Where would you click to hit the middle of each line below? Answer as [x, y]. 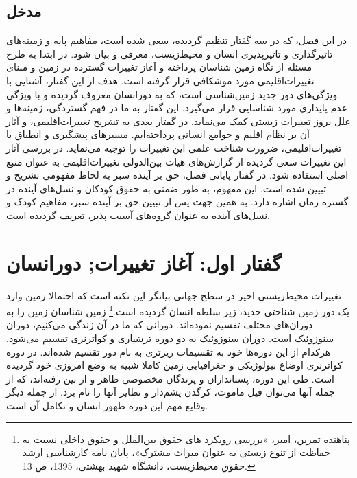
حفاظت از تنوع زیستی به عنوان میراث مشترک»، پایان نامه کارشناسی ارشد [176, 452]
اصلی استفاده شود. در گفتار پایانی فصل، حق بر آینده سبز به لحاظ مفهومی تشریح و [177, 175]
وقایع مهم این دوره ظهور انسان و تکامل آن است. [107, 406]
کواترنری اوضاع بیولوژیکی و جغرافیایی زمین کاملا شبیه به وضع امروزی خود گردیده [174, 365]
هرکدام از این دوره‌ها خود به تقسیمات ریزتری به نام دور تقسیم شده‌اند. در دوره [169, 351]
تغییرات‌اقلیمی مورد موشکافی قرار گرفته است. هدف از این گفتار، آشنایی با [160, 80]
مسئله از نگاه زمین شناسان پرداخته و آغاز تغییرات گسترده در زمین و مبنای [159, 67]
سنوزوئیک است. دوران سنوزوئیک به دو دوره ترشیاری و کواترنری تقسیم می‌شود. [170, 338]
